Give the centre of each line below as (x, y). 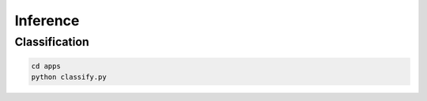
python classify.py (69, 77)
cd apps (46, 66)
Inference (47, 21)
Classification (52, 42)
